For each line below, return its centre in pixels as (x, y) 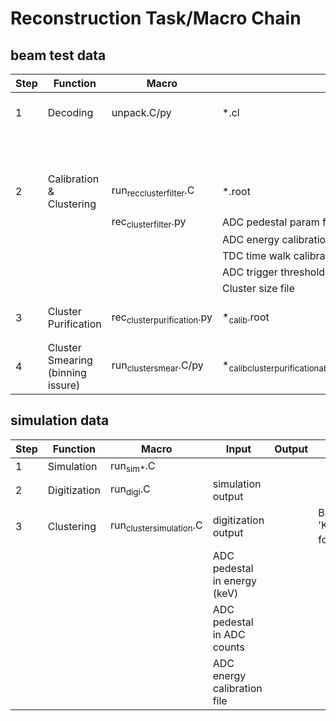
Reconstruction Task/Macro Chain (156, 18)
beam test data (58, 55)
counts (228, 647)
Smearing (70, 360)
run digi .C (130, 490)
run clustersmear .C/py (157, 366)
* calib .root (246, 318)
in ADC (229, 635)
